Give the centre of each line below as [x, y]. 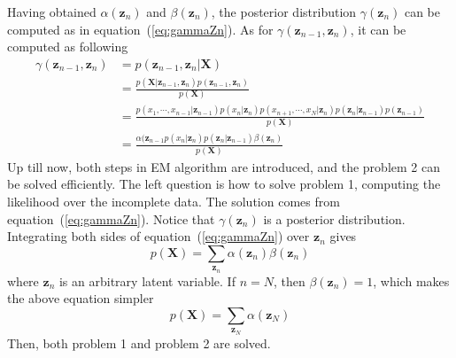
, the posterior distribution [284, 12]
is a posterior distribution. [334, 218]
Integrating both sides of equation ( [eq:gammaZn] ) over [158, 236]
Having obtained [52, 12]
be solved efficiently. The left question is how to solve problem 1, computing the [224, 184]
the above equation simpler [81, 298]
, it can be [378, 29]
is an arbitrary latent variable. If [147, 280]
